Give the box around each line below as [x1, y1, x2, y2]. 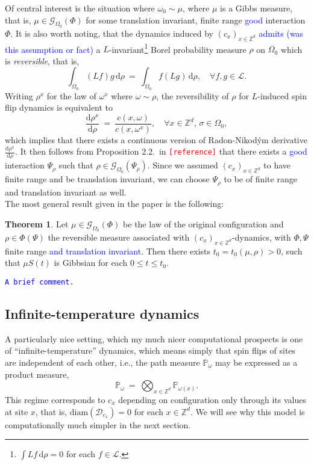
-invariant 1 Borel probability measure [108, 41, 246, 55]
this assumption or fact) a [5, 43, 101, 55]
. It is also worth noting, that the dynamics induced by [10, 26, 214, 39]
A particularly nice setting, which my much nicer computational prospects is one [5, 332, 303, 345]
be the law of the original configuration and [123, 217, 284, 230]
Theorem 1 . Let [5, 217, 69, 230]
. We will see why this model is [190, 405, 305, 417]
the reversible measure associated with [48, 230, 190, 243]
